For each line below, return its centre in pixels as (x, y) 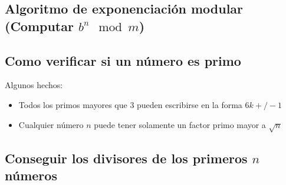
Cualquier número (51, 124)
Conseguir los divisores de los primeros (126, 158)
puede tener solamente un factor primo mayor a (180, 124)
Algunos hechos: (34, 85)
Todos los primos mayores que (73, 104)
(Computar (39, 26)
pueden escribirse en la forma (190, 104)
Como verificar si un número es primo (123, 60)
